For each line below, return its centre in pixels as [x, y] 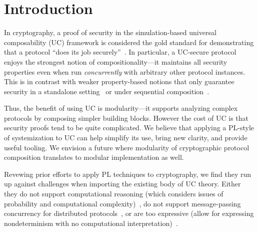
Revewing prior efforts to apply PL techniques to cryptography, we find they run [128, 174]
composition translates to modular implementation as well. [94, 157]
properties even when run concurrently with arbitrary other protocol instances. [125, 71]
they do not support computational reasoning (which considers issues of [114, 194]
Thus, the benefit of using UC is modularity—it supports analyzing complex [121, 108]
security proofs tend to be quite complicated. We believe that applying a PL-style [129, 128]
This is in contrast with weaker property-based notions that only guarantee [119, 81]
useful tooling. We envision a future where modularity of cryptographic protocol [127, 147]
